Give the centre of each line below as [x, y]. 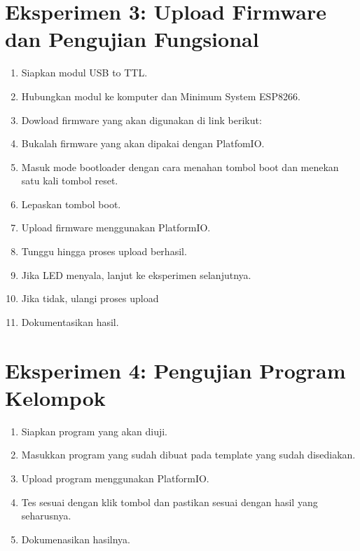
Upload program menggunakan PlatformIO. [115, 478]
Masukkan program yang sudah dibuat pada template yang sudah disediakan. [188, 455]
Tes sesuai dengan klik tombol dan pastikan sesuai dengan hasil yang [169, 502]
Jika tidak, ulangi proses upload [90, 298]
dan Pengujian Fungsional [132, 39]
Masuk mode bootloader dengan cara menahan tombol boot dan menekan [180, 166]
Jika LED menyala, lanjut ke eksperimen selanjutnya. [136, 274]
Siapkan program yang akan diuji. [94, 431]
